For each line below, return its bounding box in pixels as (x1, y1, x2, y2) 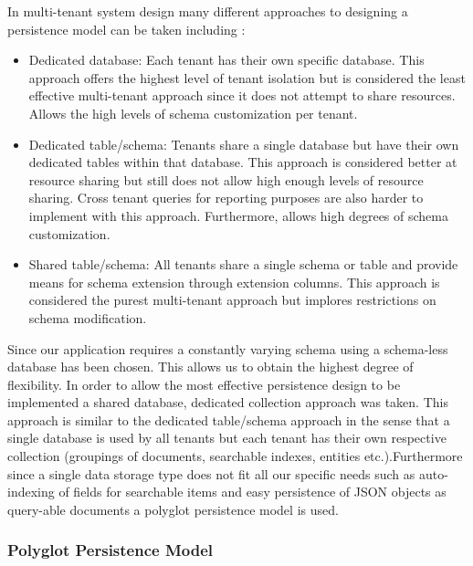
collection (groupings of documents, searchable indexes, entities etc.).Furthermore (7, 446, 463, 466)
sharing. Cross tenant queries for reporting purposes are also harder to (28, 188, 424, 207)
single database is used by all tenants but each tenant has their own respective (7, 428, 447, 447)
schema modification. (28, 308, 147, 327)
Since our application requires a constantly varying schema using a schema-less (7, 339, 448, 358)
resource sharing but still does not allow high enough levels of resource (28, 170, 424, 189)
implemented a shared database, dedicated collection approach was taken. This (7, 393, 448, 412)
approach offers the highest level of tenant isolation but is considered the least (28, 68, 466, 87)
